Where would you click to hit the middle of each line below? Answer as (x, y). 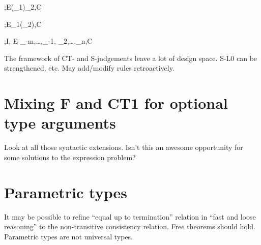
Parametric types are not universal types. (68, 236)
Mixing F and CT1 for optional (116, 103)
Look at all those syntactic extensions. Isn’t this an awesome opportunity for (124, 147)
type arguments (60, 123)
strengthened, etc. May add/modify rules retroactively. (89, 68)
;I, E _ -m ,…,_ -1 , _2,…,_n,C (48, 41)
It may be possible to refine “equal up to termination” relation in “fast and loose (130, 216)
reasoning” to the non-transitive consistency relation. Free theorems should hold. (130, 226)
